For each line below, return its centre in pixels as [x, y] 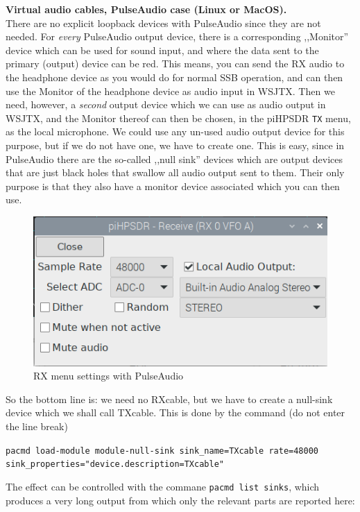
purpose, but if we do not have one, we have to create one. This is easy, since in [175, 145]
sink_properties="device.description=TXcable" [115, 464]
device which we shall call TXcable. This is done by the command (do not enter [175, 412]
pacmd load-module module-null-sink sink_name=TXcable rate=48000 [162, 451]
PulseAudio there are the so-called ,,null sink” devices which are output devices [174, 159]
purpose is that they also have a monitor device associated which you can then [173, 186]
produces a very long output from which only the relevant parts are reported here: [180, 500]
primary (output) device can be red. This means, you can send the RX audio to [175, 63]
